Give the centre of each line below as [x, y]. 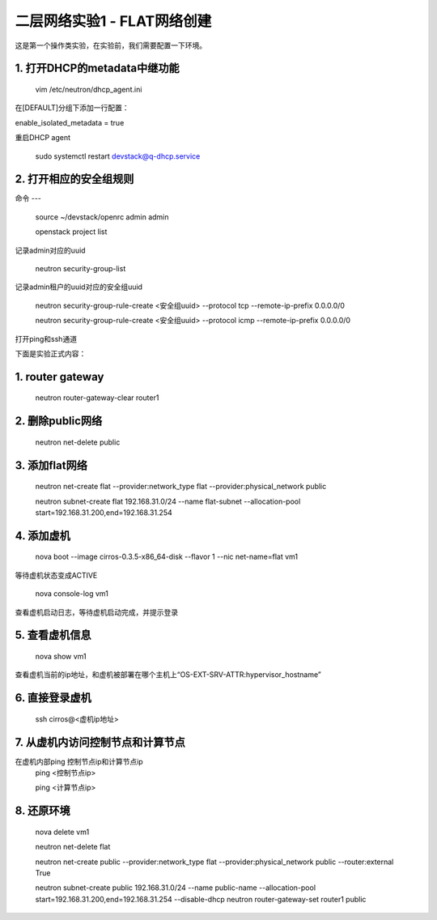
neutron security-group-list [81, 268]
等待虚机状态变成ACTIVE [56, 575]
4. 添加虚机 [42, 536]
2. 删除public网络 [59, 421]
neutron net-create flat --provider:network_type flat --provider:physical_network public [181, 487]
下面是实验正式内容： [51, 353]
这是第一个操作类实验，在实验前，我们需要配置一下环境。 [110, 45]
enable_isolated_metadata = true [70, 122]
